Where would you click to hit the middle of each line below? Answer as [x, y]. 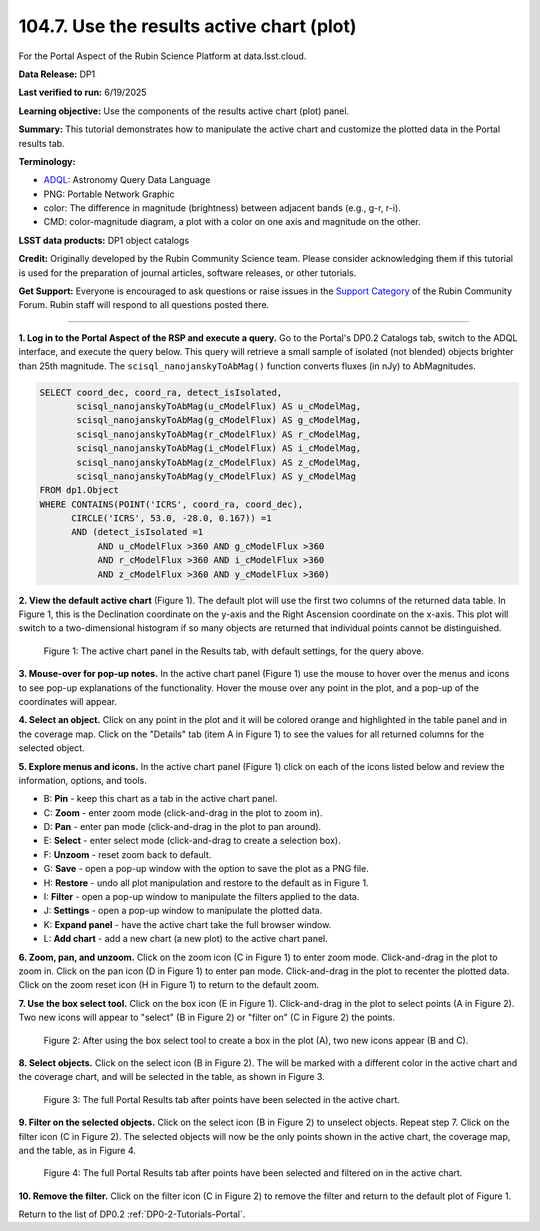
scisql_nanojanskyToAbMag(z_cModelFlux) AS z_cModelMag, [219, 462]
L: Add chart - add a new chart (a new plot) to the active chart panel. [186, 939]
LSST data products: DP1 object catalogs [104, 240]
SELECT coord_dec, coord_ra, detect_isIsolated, [161, 392]
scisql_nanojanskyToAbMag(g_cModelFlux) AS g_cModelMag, [219, 420]
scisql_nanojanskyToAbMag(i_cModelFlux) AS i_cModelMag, [219, 448]
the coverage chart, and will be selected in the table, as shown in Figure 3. [171, 1077]
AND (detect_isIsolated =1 [137, 532]
